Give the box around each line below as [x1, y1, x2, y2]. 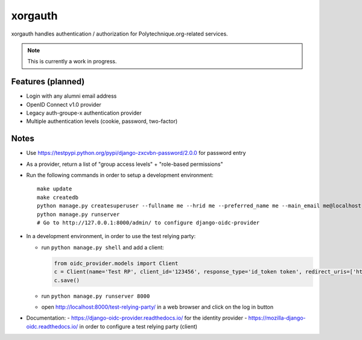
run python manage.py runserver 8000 [41, 292, 150, 300]
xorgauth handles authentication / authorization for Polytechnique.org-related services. [11, 30, 229, 37]
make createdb [37, 194, 78, 201]
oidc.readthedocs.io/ [26, 323, 78, 330]
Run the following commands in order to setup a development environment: [26, 172, 214, 179]
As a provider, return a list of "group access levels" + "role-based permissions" [26, 160, 223, 168]
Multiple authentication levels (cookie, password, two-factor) [26, 118, 178, 125]
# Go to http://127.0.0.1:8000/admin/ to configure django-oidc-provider [37, 219, 260, 226]
